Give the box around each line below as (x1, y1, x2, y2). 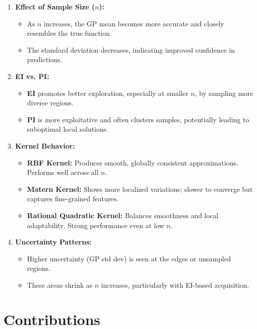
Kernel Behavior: (15, 140, 75, 151)
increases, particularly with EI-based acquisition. (101, 279, 249, 290)
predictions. (27, 54, 63, 65)
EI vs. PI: (15, 71, 50, 81)
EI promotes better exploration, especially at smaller (27, 87, 189, 98)
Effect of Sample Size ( (15, 1, 95, 11)
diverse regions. (27, 97, 74, 108)
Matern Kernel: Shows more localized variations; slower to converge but (27, 183, 253, 194)
